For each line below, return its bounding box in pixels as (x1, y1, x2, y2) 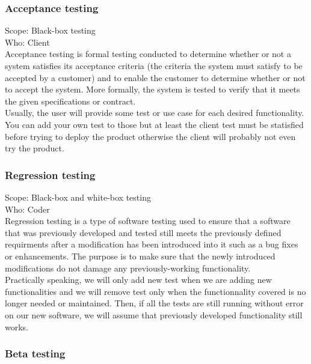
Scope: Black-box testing (5, 24, 96, 37)
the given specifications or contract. (5, 94, 136, 107)
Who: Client (5, 35, 50, 48)
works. (5, 320, 29, 333)
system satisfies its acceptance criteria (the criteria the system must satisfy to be (5, 59, 303, 71)
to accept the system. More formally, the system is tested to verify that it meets (5, 83, 300, 96)
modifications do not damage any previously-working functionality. (5, 261, 251, 274)
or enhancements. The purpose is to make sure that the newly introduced (5, 249, 276, 262)
